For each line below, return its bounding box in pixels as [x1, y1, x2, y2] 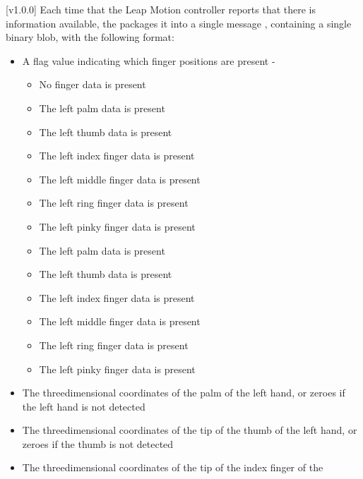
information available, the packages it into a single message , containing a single [6, 16, 352, 30]
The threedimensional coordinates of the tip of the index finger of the [22, 460, 323, 475]
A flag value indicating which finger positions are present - [22, 53, 275, 68]
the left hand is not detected [22, 399, 145, 413]
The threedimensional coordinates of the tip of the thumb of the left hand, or [22, 423, 357, 437]
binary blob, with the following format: [6, 30, 174, 44]
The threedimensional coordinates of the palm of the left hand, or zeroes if [22, 385, 345, 400]
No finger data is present [39, 77, 146, 92]
